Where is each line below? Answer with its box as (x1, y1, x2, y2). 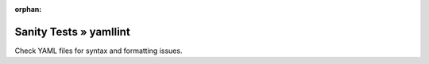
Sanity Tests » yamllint (14, 24, 130, 39)
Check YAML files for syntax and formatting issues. (14, 46, 183, 55)
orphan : (14, 5, 42, 13)
